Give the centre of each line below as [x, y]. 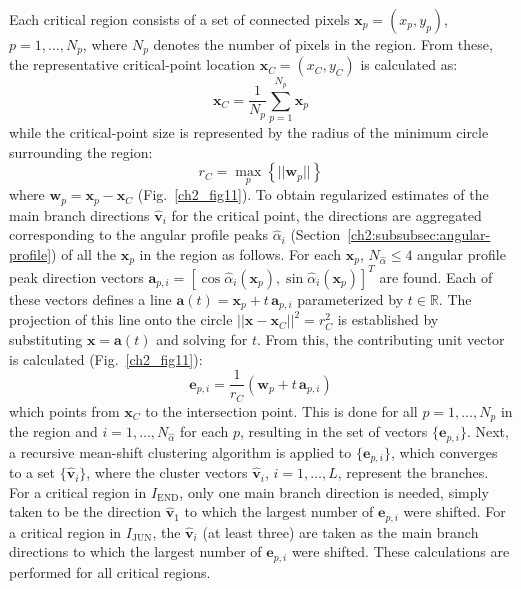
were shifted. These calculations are [400, 551]
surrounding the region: [81, 151]
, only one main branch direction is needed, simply [334, 491]
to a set [32, 472]
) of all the [84, 254]
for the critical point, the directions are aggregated [326, 214]
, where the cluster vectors [167, 472]
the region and [53, 431]
